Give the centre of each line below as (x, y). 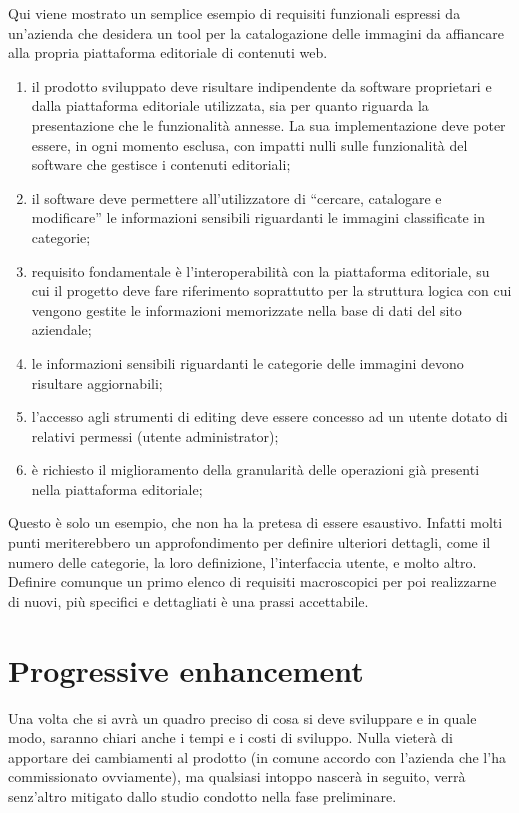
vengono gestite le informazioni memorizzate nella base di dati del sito (246, 309)
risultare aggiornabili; (97, 382)
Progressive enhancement (186, 669)
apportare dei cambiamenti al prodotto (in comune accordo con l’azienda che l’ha (257, 756)
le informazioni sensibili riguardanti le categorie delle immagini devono (247, 362)
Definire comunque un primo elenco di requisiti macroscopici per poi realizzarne (252, 581)
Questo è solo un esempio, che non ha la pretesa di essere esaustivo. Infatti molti (255, 522)
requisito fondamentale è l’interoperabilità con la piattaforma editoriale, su (260, 270)
